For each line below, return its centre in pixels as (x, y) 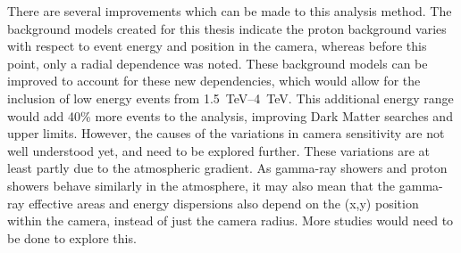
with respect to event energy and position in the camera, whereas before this (217, 46)
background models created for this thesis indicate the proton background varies (227, 28)
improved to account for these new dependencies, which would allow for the (214, 81)
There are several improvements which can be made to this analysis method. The (230, 11)
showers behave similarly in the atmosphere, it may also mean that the (201, 185)
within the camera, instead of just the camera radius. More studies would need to (230, 220)
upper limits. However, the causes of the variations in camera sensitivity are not (226, 133)
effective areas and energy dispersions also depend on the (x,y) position (224, 203)
